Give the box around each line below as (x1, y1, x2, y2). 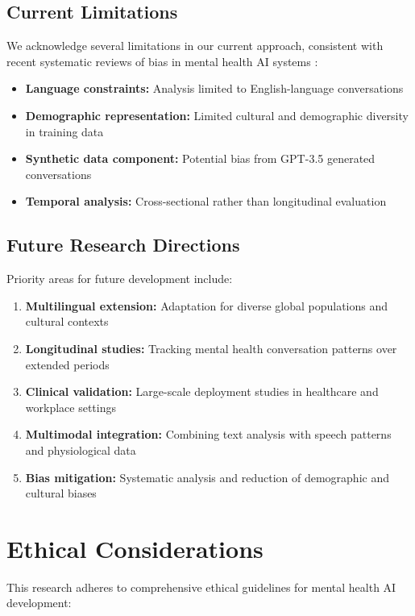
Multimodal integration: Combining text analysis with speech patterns (25, 426, 392, 443)
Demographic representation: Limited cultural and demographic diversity (25, 106, 409, 123)
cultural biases (25, 485, 97, 502)
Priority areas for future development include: (6, 270, 233, 287)
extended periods (25, 356, 110, 373)
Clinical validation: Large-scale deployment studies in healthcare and (25, 383, 379, 400)
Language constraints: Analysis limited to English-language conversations (25, 80, 404, 97)
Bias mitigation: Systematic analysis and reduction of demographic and (25, 468, 389, 485)
